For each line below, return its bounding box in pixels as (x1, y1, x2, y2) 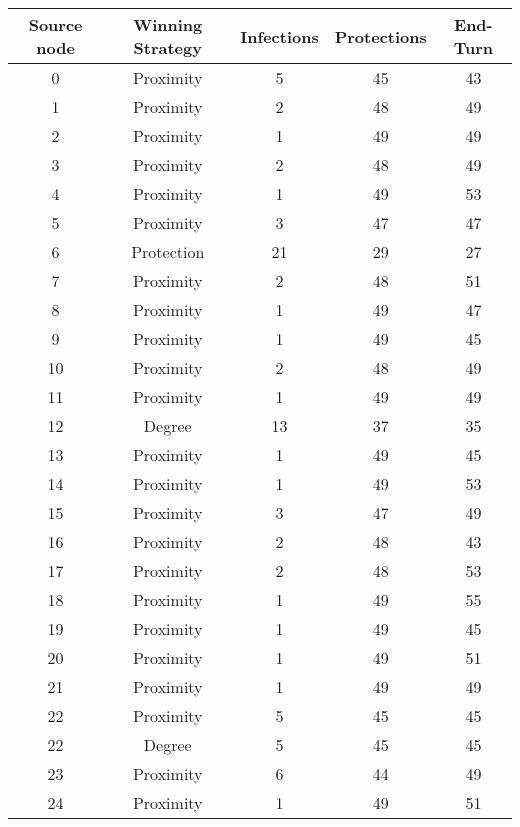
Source (28, 13, 83, 36)
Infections (240, 24, 319, 48)
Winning (133, 13, 203, 36)
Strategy (133, 36, 202, 59)
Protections (334, 24, 427, 48)
